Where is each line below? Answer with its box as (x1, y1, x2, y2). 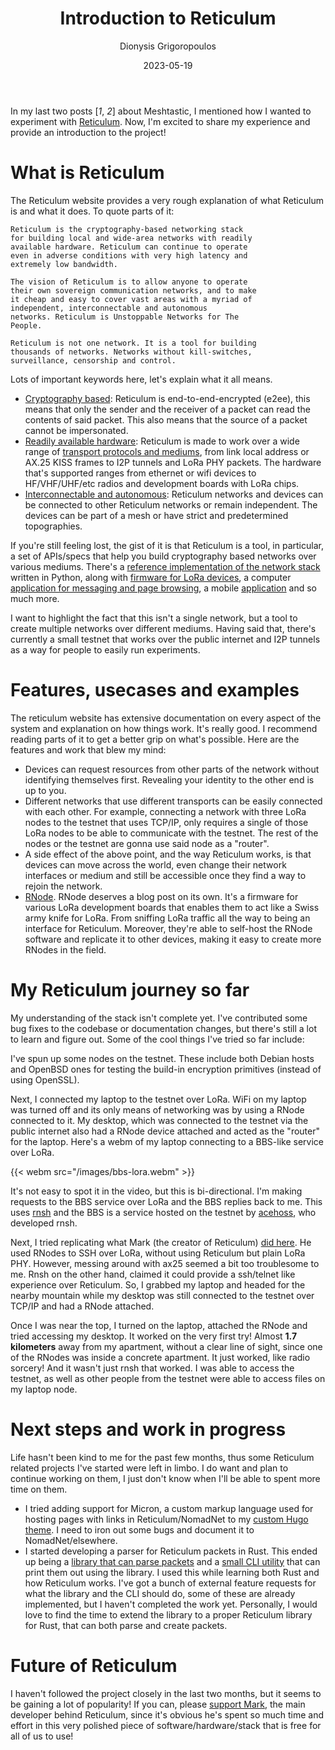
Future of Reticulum (10, 1654, 178, 1677)
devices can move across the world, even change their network (24, 858, 287, 871)
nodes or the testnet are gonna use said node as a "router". (24, 837, 270, 849)
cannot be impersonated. (24, 424, 129, 436)
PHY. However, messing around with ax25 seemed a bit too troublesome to (10, 1257, 320, 1269)
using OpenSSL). (10, 1073, 80, 1086)
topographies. (24, 520, 83, 532)
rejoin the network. (24, 880, 103, 892)
